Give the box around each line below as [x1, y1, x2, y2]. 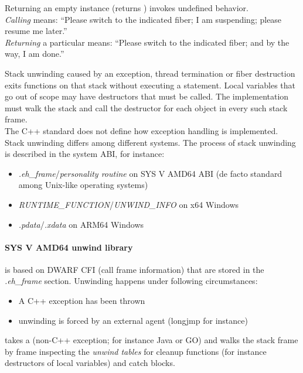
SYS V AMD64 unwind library [5, 241, 133, 253]
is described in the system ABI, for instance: [5, 148, 165, 160]
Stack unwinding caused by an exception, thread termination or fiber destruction [5, 67, 295, 79]
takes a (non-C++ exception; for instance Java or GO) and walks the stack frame [5, 334, 298, 346]
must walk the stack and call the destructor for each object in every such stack [5, 101, 288, 114]
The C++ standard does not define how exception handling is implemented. [5, 124, 278, 136]
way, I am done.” [5, 47, 64, 60]
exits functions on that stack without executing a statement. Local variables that [5, 78, 296, 91]
